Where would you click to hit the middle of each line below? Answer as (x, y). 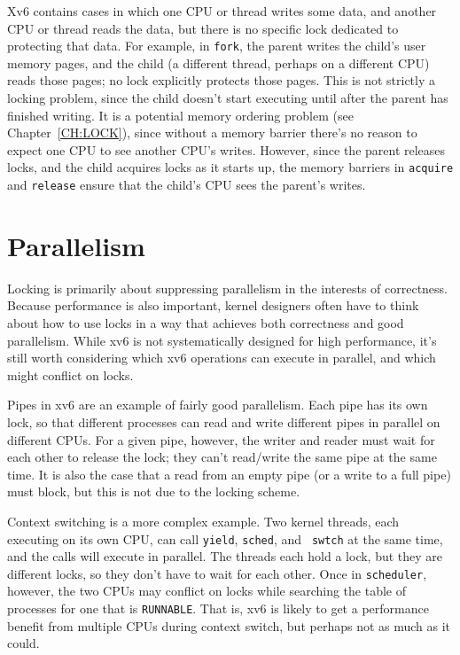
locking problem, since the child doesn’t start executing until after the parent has (228, 98)
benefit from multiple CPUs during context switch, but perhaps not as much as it (229, 625)
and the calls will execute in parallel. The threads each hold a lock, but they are (225, 556)
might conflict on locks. (70, 374)
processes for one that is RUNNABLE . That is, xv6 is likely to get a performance (218, 608)
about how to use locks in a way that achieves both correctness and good (206, 323)
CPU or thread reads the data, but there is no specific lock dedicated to (203, 28)
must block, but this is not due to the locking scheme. (154, 491)
